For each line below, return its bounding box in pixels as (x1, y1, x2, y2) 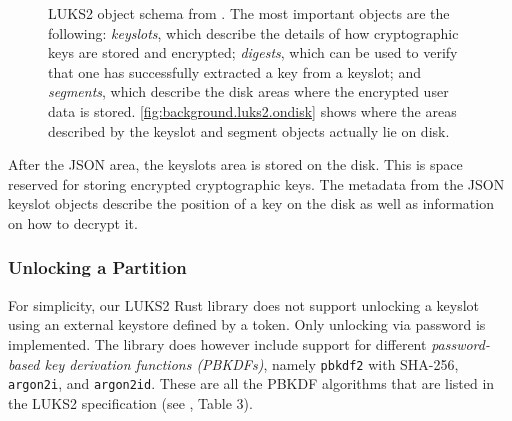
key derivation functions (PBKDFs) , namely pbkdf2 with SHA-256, (44, 353, 459, 374)
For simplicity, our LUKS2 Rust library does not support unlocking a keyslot (8, 294, 480, 315)
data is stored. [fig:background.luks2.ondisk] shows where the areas (48, 100, 457, 121)
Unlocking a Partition (8, 255, 187, 280)
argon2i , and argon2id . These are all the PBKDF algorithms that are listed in (8, 373, 495, 394)
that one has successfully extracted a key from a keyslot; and (48, 61, 421, 82)
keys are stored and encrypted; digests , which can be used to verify (48, 42, 458, 63)
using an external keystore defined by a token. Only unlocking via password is (8, 314, 486, 335)
